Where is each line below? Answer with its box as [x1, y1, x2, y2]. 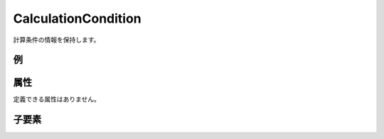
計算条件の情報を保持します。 [13, 35, 100, 44]
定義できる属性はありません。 [13, 95, 101, 104]
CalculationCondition [13, 11, 142, 26]
